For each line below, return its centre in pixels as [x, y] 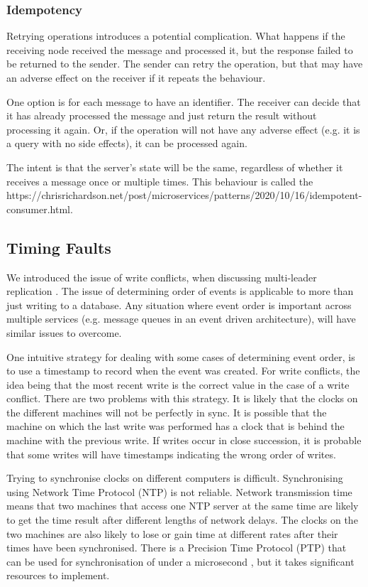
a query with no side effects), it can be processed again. [127, 143]
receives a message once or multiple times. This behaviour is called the [160, 181]
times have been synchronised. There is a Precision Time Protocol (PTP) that [177, 548]
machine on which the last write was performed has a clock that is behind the [175, 426]
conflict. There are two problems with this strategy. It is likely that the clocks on [182, 398]
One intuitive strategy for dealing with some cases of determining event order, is [181, 356]
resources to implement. [58, 575]
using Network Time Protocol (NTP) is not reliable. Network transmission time [179, 491]
